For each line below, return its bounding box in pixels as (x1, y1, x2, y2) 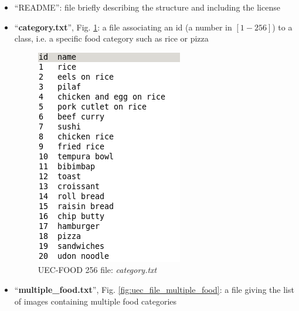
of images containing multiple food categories (14, 295, 177, 307)
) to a (272, 20, 293, 33)
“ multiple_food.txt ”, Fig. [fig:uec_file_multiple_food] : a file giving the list (14, 283, 294, 295)
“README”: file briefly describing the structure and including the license (14, 1, 280, 13)
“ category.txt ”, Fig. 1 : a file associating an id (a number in (14, 20, 232, 33)
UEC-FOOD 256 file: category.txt (38, 264, 157, 276)
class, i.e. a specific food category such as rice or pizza (14, 32, 209, 45)
